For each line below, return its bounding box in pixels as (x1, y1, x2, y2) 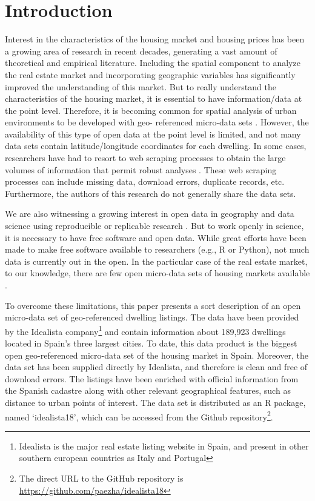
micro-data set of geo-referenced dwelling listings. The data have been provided (5, 311, 299, 323)
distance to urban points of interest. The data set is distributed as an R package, (5, 396, 306, 408)
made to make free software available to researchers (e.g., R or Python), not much (5, 243, 310, 256)
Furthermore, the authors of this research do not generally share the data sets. (5, 187, 296, 199)
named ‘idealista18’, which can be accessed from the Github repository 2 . (5, 408, 273, 423)
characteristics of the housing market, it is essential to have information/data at (5, 92, 302, 105)
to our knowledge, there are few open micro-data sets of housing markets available (5, 267, 310, 279)
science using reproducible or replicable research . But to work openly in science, (5, 219, 304, 232)
